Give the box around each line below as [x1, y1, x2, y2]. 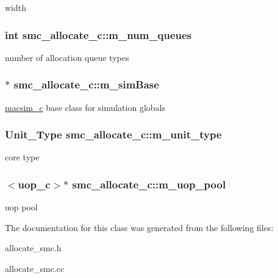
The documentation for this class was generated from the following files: [5, 221, 274, 233]
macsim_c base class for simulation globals [5, 101, 165, 113]
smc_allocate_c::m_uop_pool [72, 176, 226, 191]
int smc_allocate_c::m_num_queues [5, 27, 192, 42]
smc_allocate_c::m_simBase [13, 77, 159, 92]
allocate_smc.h [5, 241, 62, 254]
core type [5, 151, 40, 163]
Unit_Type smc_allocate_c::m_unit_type [5, 127, 222, 142]
